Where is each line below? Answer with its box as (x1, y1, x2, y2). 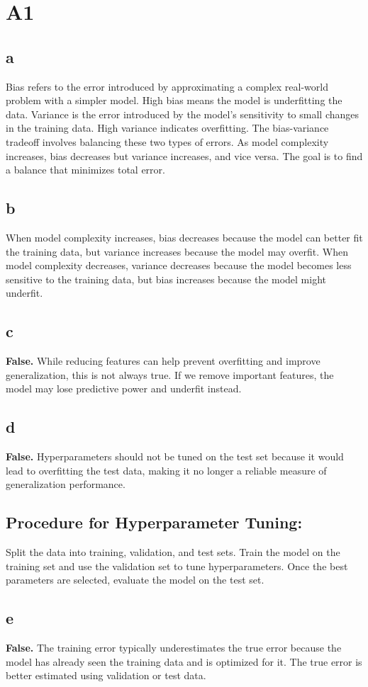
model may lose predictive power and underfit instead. (6, 381, 242, 396)
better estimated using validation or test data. (6, 668, 206, 683)
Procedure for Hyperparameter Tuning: (6, 511, 303, 533)
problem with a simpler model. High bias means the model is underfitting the (6, 93, 342, 108)
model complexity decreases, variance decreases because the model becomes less (6, 258, 352, 273)
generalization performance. (6, 477, 126, 492)
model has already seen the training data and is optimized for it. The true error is (6, 654, 362, 669)
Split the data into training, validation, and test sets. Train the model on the (6, 545, 340, 560)
